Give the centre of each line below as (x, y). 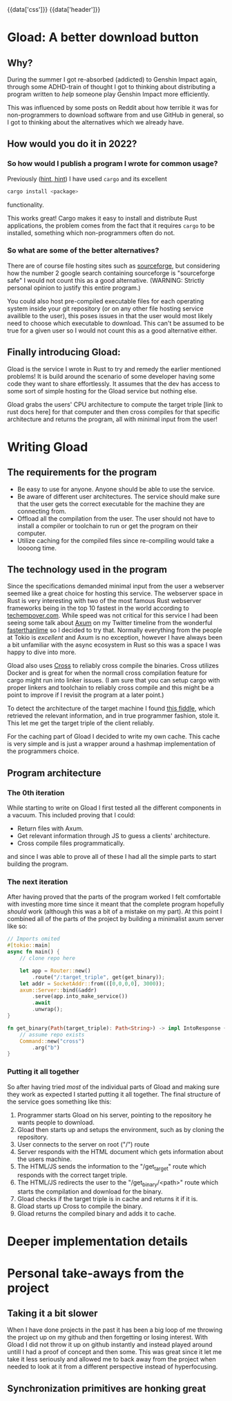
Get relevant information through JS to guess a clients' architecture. (114, 836)
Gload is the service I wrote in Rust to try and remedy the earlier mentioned (114, 369)
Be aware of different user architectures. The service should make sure (118, 497)
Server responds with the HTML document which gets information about (120, 1151)
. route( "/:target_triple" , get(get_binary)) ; (99, 977)
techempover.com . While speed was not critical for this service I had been (113, 615)
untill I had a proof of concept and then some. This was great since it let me (115, 1352)
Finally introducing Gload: (64, 352)
